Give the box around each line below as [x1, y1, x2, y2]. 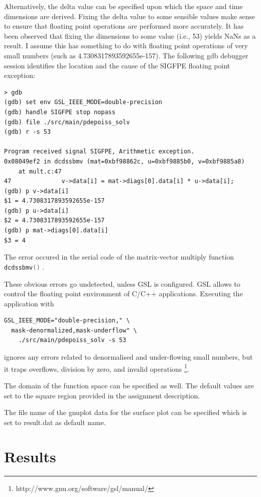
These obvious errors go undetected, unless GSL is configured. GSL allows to [4, 278, 240, 289]
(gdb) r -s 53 [4, 128, 51, 136]
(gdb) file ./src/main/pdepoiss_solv [4, 118, 130, 126]
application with [4, 298, 54, 308]
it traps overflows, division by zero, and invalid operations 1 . [4, 362, 189, 374]
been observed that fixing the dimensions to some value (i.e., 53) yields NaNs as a [4, 30, 256, 41]
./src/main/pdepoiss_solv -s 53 [18, 337, 126, 344]
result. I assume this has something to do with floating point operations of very [4, 40, 248, 51]
